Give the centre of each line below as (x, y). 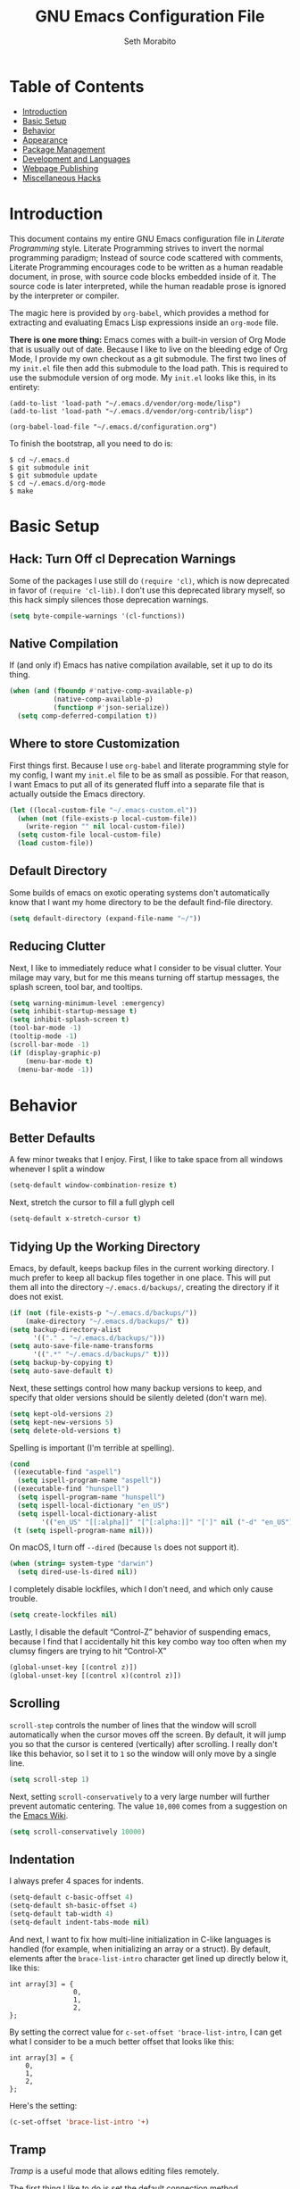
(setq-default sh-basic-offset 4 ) (74, 1906)
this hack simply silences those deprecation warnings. (109, 599)
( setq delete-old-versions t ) (66, 1430)
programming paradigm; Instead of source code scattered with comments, (146, 257)
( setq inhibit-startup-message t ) (74, 1011)
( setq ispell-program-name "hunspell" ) (92, 1497)
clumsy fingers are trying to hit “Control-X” (88, 1651)
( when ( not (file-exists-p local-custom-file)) (108, 819)
